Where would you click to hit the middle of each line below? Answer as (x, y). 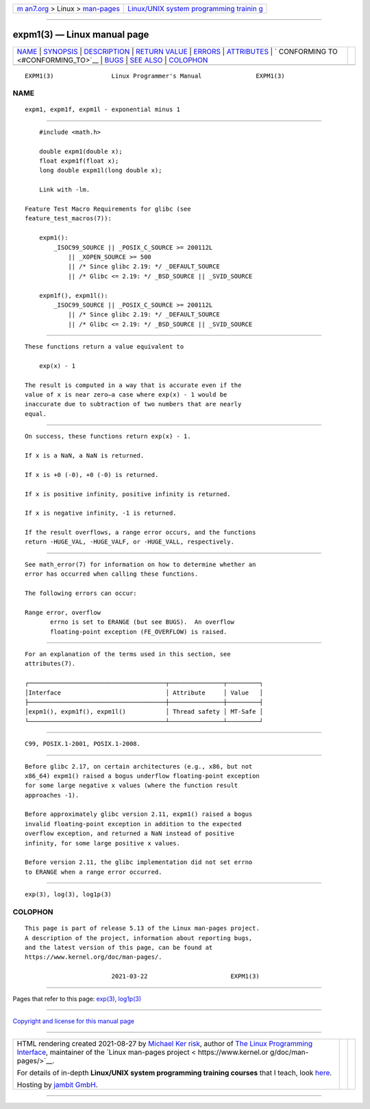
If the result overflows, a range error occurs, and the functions (140, 533)
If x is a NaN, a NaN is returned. (85, 455)
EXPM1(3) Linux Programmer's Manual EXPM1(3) (155, 76)
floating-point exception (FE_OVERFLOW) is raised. (139, 632)
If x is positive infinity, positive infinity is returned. (128, 494)
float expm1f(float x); (79, 161)
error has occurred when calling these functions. (112, 574)
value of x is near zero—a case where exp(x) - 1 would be (126, 395)
